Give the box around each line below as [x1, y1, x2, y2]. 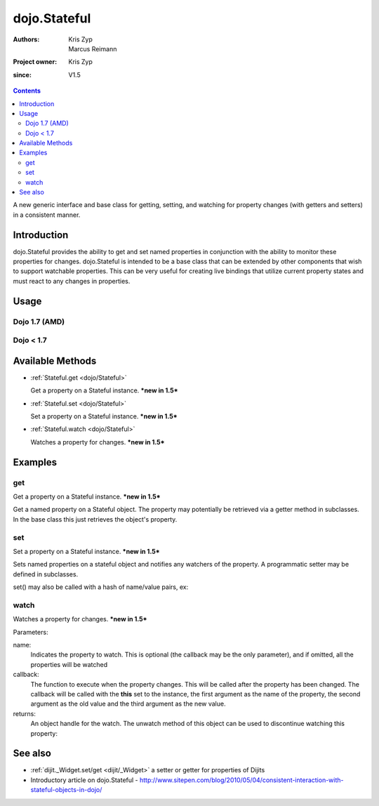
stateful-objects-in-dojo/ [30, 786, 102, 794]
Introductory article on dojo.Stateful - [30, 776, 138, 784]
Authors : [13, 35, 40, 44]
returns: [13, 709, 36, 718]
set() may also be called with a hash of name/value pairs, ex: [13, 583, 189, 591]
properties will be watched [30, 660, 108, 668]
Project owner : [13, 58, 58, 66]
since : [13, 70, 32, 79]
